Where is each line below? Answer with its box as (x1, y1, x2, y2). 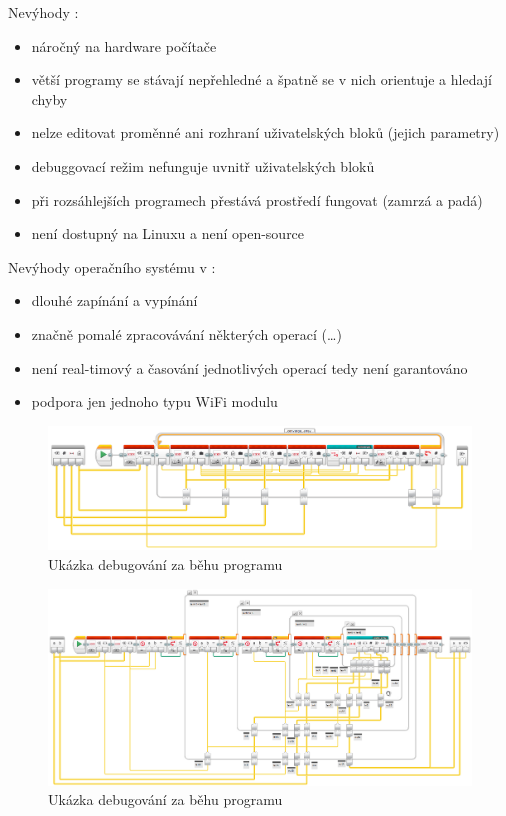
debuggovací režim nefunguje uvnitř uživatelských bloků (31, 155, 375, 176)
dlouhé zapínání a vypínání (31, 290, 198, 311)
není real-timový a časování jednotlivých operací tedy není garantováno (31, 357, 468, 378)
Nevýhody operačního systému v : (8, 256, 216, 277)
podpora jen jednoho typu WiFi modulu (31, 391, 278, 412)
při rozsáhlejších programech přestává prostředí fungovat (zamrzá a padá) (31, 189, 483, 210)
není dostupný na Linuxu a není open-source (31, 223, 305, 244)
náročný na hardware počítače (31, 35, 217, 56)
